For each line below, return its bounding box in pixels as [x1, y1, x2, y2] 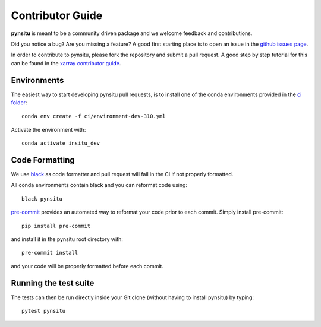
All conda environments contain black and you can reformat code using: [11, 182, 187, 189]
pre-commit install [21, 249, 78, 256]
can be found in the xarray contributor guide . [11, 59, 121, 66]
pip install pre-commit [21, 223, 91, 229]
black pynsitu [21, 195, 62, 202]
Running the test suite [11, 278, 95, 288]
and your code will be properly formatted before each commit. [11, 262, 163, 269]
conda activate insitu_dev [21, 140, 100, 147]
